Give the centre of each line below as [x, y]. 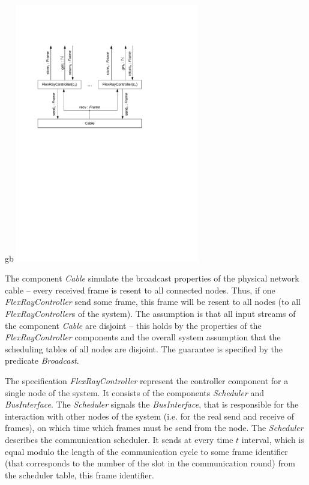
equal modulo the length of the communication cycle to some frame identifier [146, 451]
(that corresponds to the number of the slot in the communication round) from [150, 463]
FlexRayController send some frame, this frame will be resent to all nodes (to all [153, 302]
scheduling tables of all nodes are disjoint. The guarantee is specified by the [144, 348]
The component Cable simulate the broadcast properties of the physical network [152, 278]
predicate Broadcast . [42, 360]
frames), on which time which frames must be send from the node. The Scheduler [154, 428]
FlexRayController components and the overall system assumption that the [143, 337]
